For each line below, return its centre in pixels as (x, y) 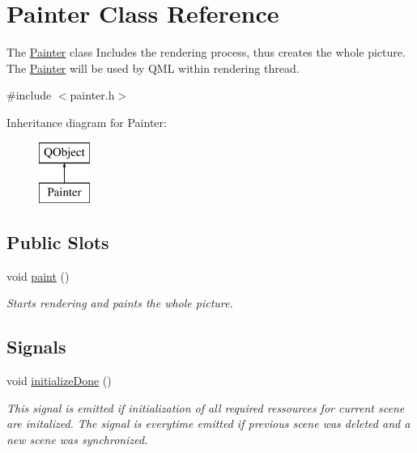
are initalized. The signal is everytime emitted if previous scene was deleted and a (208, 423)
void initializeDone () (59, 381)
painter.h (92, 95)
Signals (36, 347)
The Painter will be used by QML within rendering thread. (153, 68)
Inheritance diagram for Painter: (87, 122)
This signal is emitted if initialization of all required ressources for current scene (206, 407)
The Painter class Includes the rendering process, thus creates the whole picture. (206, 52)
